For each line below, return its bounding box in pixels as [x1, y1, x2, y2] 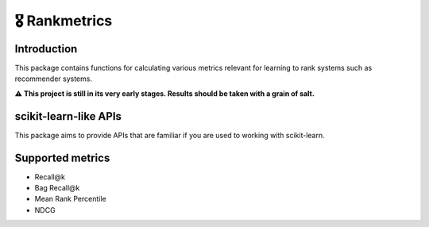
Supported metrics [14, 151, 110, 164]
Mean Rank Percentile [34, 194, 106, 204]
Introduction [14, 42, 78, 56]
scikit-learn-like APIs [14, 110, 122, 123]
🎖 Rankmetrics [14, 12, 113, 29]
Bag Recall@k [34, 183, 80, 193]
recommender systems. [14, 74, 93, 83]
